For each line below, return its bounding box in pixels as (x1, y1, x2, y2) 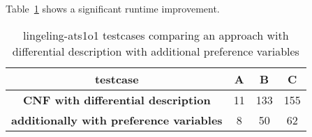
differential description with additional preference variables (12, 42, 299, 59)
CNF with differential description (22, 91, 211, 108)
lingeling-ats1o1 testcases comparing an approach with (23, 26, 289, 43)
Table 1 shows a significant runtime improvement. (6, 1, 220, 15)
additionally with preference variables (11, 111, 223, 128)
